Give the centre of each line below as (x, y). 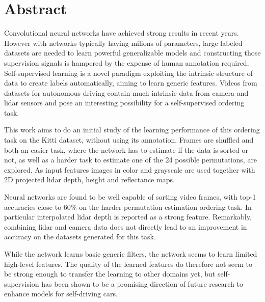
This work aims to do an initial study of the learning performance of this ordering (132, 130)
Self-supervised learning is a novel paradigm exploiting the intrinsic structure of (128, 73)
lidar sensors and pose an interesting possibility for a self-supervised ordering (124, 103)
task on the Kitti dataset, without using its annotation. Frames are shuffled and (129, 140)
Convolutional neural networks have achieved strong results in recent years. (122, 33)
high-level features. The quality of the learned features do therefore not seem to (128, 264)
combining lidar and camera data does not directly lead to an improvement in (126, 226)
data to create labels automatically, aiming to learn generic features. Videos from (131, 83)
